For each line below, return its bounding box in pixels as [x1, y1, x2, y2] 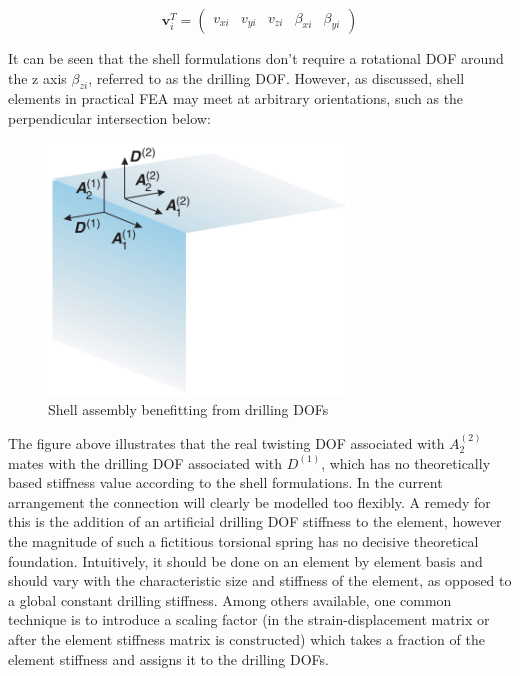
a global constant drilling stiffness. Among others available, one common [8, 589, 452, 610]
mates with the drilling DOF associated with [8, 452, 283, 473]
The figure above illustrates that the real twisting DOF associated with [8, 432, 445, 453]
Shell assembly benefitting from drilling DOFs [48, 398, 329, 419]
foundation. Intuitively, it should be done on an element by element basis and [8, 550, 483, 571]
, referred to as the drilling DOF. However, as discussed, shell [88, 67, 465, 88]
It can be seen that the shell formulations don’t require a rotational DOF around [8, 48, 504, 68]
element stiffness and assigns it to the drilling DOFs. [8, 648, 330, 669]
